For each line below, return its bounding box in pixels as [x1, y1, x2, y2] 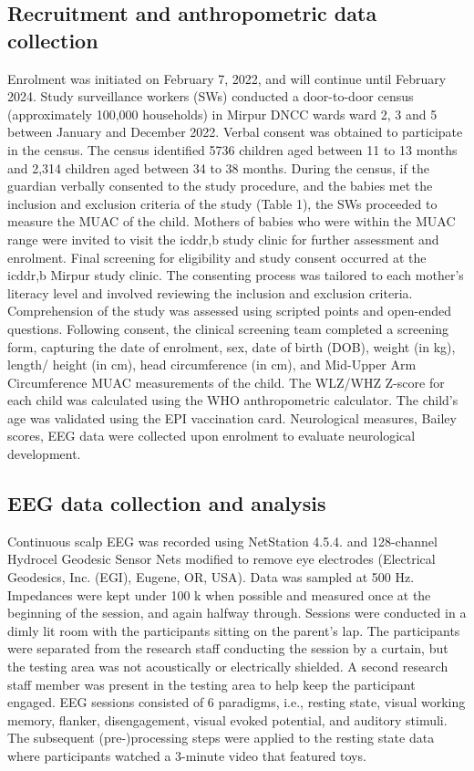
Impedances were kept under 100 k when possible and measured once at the [7, 585, 431, 604]
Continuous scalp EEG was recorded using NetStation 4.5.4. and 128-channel [7, 531, 438, 550]
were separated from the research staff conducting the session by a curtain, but [7, 639, 448, 658]
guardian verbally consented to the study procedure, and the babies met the [7, 176, 433, 195]
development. [7, 444, 81, 464]
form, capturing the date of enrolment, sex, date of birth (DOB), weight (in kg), [7, 337, 456, 356]
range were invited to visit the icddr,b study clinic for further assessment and [7, 229, 439, 248]
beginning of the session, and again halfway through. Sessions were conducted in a [7, 603, 467, 622]
